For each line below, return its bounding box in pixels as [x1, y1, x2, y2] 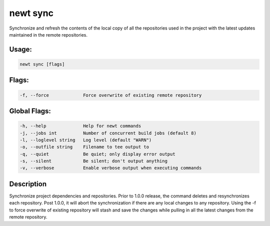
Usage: [9, 45, 32, 54]
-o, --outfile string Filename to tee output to [19, 144, 149, 150]
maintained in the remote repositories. [9, 32, 87, 38]
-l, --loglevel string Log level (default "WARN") [19, 137, 152, 143]
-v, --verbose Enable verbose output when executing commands [19, 165, 202, 171]
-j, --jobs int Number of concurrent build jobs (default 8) [19, 130, 197, 136]
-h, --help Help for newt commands [19, 123, 141, 129]
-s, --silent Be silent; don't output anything [19, 158, 167, 164]
